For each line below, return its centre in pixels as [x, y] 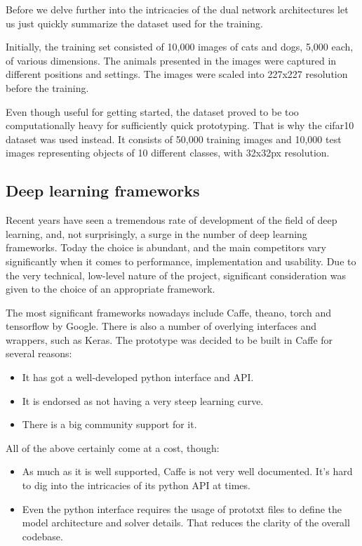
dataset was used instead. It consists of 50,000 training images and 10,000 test [174, 139]
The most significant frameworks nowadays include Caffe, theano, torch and [168, 312]
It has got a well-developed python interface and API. [138, 377]
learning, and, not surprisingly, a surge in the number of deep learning [156, 233]
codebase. [42, 536]
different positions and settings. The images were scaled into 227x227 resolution [177, 74]
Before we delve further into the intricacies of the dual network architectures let [177, 9]
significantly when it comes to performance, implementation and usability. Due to [181, 261]
